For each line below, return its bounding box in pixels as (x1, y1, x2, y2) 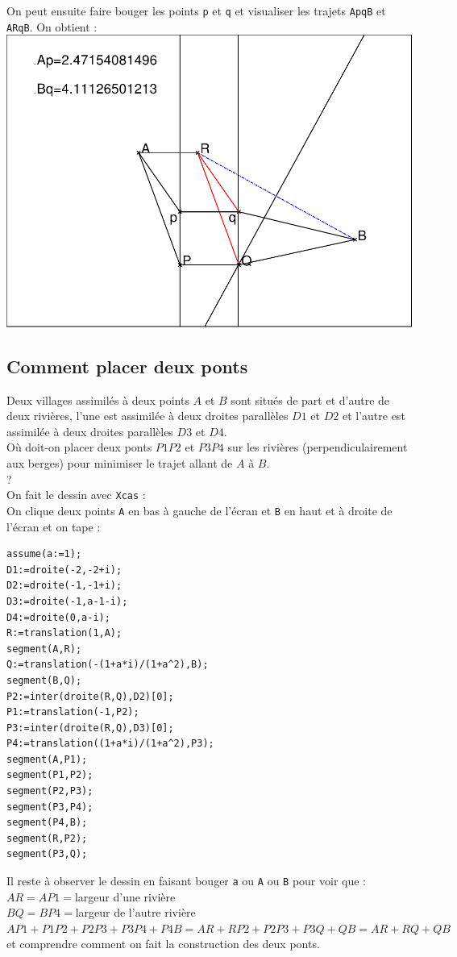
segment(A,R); (6, 643, 82, 655)
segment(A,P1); (6, 753, 88, 765)
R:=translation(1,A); (6, 627, 123, 639)
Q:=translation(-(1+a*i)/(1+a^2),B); (6, 659, 209, 671)
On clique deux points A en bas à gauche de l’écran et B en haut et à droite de (6, 501, 393, 518)
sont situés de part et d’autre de (231, 391, 390, 408)
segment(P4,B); (6, 817, 88, 829)
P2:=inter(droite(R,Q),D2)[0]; (6, 690, 174, 702)
